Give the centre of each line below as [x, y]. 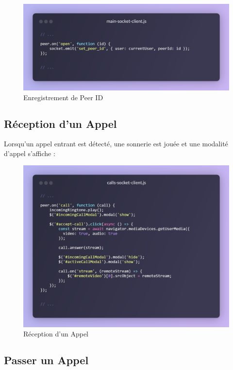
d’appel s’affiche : [30, 153]
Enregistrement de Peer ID [63, 97]
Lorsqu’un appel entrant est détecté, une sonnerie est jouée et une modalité [116, 144]
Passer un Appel [46, 360]
